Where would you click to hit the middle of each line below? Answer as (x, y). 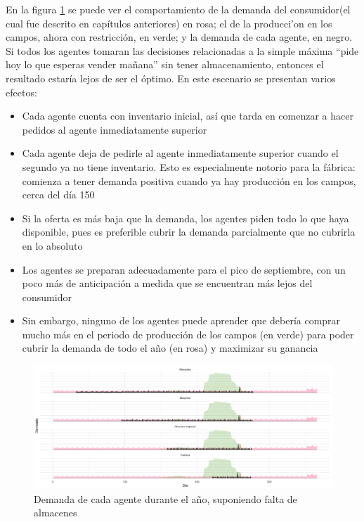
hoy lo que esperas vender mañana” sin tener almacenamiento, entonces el (165, 64)
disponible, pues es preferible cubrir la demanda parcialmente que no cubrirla (189, 232)
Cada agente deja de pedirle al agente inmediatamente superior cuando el (180, 153)
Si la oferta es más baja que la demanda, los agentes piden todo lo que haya (186, 218)
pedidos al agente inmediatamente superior (115, 129)
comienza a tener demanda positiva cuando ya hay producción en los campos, (189, 180)
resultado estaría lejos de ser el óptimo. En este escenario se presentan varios (171, 78)
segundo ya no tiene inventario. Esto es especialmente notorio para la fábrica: (189, 166)
